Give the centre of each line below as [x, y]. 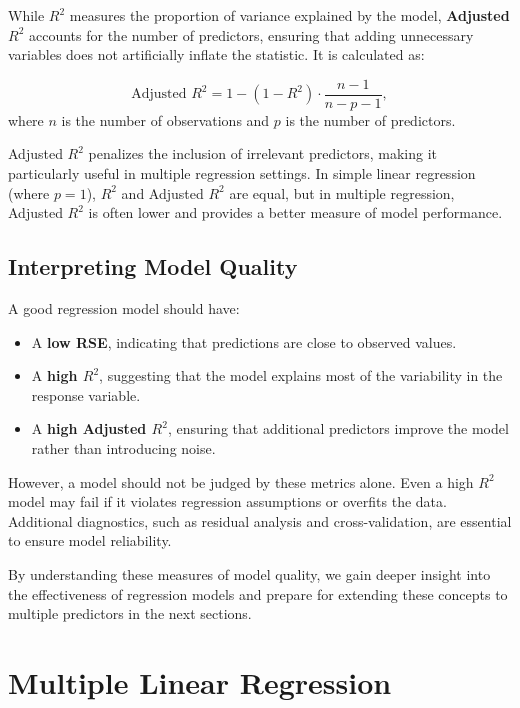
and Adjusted [162, 192]
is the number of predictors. [370, 119]
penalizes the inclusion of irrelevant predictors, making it [263, 153]
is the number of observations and [165, 119]
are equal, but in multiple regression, [342, 192]
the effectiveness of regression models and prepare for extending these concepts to [258, 593]
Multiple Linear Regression [200, 681]
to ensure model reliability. [90, 540]
